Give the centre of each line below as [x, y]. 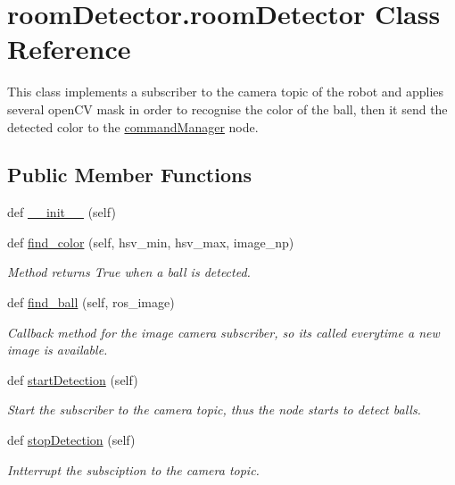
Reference [69, 49]
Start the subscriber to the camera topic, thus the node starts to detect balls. [214, 410]
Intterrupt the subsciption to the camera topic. [133, 469]
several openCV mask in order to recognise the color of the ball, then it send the [227, 109]
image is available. [58, 350]
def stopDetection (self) [71, 440]
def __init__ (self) [62, 212]
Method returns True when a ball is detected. [129, 272]
